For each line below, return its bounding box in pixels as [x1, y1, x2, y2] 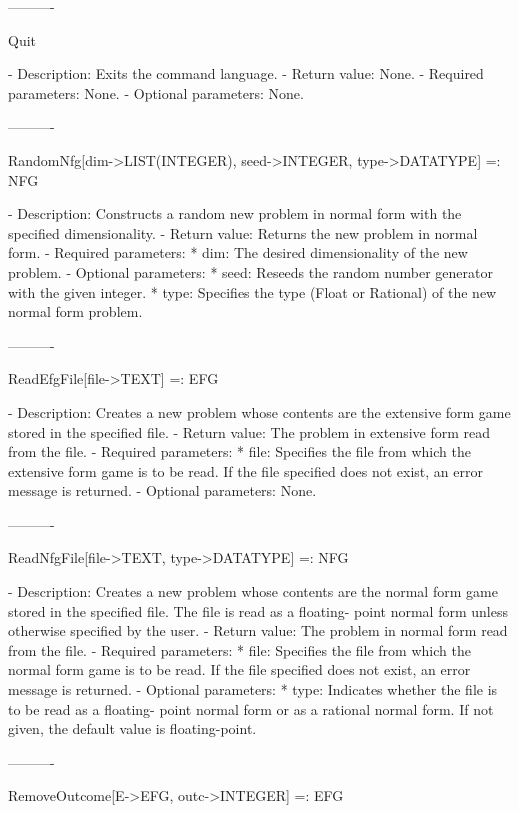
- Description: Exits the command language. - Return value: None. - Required [8, 63, 484, 84]
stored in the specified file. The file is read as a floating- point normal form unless [8, 600, 508, 621]
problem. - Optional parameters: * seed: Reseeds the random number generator [8, 261, 493, 282]
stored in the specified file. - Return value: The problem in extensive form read [8, 421, 491, 442]
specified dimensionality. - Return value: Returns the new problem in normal [8, 222, 478, 243]
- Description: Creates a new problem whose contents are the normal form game [8, 581, 498, 602]
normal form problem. [8, 301, 143, 322]
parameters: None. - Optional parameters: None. [8, 82, 304, 103]
